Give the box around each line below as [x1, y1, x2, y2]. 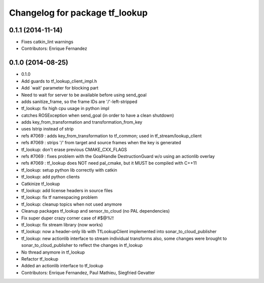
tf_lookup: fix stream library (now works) [21, 221, 103, 227]
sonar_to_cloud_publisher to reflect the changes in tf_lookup [21, 242, 143, 248]
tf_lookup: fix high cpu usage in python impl [21, 106, 110, 111]
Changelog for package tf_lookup [9, 7, 148, 18]
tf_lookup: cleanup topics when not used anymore [21, 201, 122, 207]
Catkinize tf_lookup [21, 181, 60, 187]
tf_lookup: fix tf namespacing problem [21, 195, 98, 200]
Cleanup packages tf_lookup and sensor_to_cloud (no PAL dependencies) [21, 208, 170, 214]
